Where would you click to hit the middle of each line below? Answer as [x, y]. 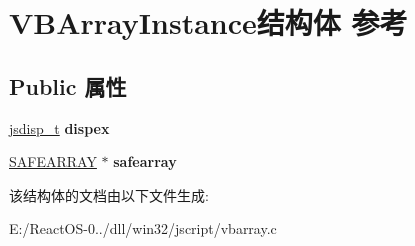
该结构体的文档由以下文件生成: [109, 194]
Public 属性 [68, 85]
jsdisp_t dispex [59, 127]
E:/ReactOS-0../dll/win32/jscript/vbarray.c [143, 228]
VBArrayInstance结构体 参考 [208, 22]
